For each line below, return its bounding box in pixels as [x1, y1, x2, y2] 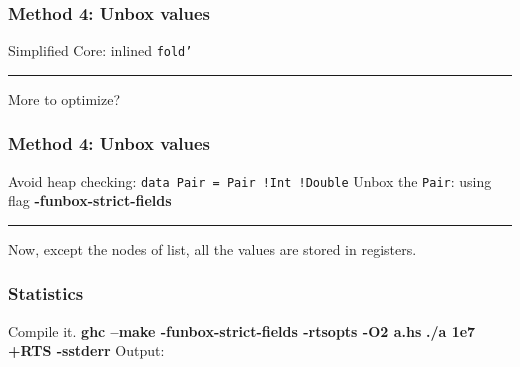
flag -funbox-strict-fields [8, 190, 172, 211]
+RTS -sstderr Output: [8, 340, 165, 361]
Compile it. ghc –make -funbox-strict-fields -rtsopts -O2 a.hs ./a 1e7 [8, 320, 476, 341]
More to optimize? [8, 88, 121, 109]
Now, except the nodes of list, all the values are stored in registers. [8, 238, 417, 259]
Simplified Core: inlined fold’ [8, 40, 193, 61]
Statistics [8, 281, 84, 306]
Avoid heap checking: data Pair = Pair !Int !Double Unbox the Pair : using [8, 170, 492, 191]
